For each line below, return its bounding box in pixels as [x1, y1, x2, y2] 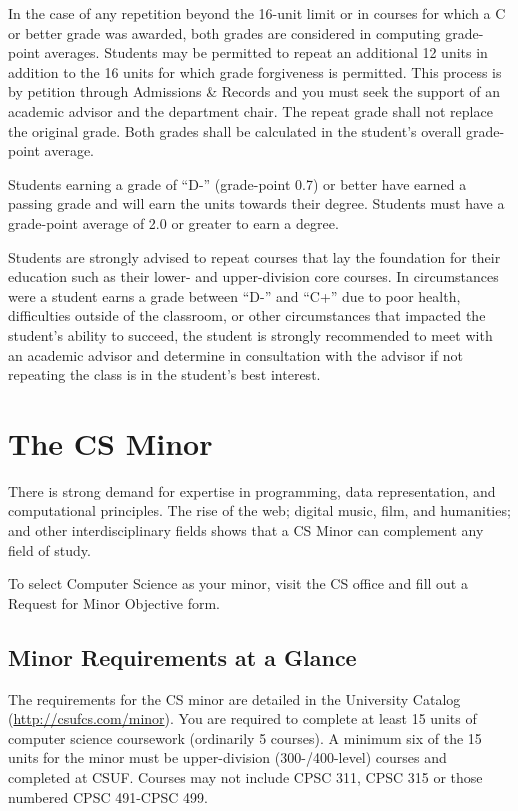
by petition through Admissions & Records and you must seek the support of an [8, 81, 501, 102]
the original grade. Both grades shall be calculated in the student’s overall [8, 120, 462, 141]
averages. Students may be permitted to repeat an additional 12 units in [44, 42, 488, 63]
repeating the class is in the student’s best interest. [8, 364, 321, 385]
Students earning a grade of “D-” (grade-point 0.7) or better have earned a [8, 173, 467, 194]
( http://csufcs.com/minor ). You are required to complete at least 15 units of [8, 708, 477, 729]
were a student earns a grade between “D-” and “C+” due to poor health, [8, 285, 461, 306]
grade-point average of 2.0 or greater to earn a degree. [8, 212, 339, 233]
